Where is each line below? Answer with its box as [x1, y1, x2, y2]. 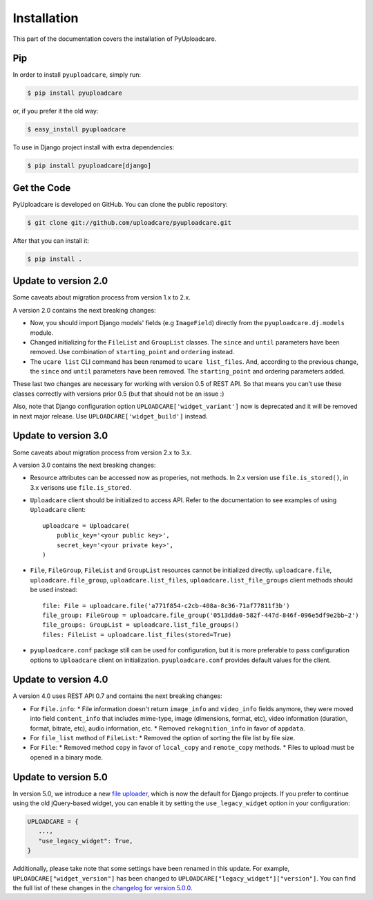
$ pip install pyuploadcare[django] [27, 162, 152, 169]
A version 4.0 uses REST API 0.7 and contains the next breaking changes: [12, 692, 222, 700]
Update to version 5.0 [12, 771, 108, 783]
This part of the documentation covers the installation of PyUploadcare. [12, 35, 217, 43]
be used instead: [30, 585, 78, 594]
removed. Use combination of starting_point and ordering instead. [30, 348, 235, 356]
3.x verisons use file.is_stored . [30, 483, 131, 491]
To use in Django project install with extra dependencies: [12, 143, 175, 151]
